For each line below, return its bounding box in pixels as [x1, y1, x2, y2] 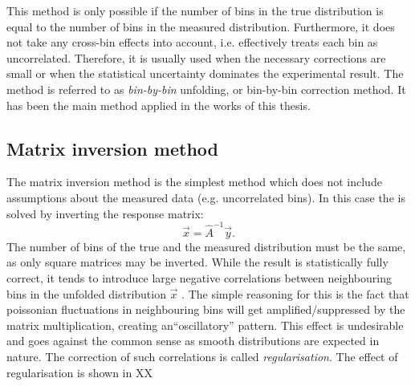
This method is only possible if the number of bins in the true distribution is [6, 2, 384, 18]
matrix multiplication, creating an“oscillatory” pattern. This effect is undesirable [6, 316, 404, 333]
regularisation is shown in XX [6, 364, 153, 380]
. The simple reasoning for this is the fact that [181, 285, 409, 302]
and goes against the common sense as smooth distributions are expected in [6, 332, 380, 349]
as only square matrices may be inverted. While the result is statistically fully [6, 254, 389, 270]
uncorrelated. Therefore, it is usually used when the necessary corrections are [6, 49, 386, 66]
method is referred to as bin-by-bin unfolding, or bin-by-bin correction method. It [6, 80, 406, 97]
